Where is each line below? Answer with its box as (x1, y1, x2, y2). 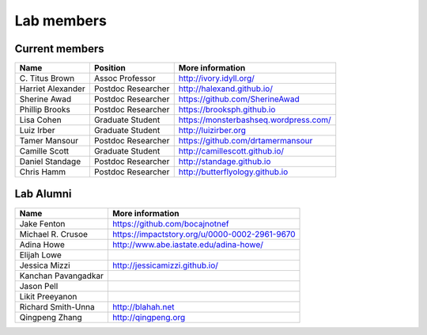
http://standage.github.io (178, 156, 271, 167)
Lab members (14, 12, 107, 29)
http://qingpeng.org (111, 311, 186, 322)
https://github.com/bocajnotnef (111, 218, 229, 229)
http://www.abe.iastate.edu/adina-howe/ (111, 238, 264, 249)
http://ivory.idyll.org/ (178, 73, 255, 84)
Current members (14, 42, 104, 55)
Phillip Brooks (19, 104, 70, 115)
